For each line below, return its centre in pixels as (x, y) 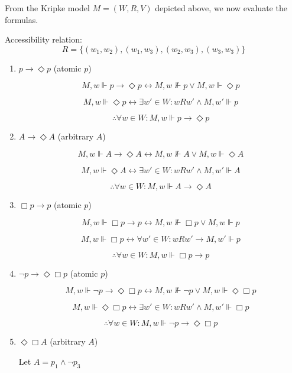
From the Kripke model (47, 8)
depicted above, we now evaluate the (221, 8)
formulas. (22, 19)
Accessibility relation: (43, 39)
